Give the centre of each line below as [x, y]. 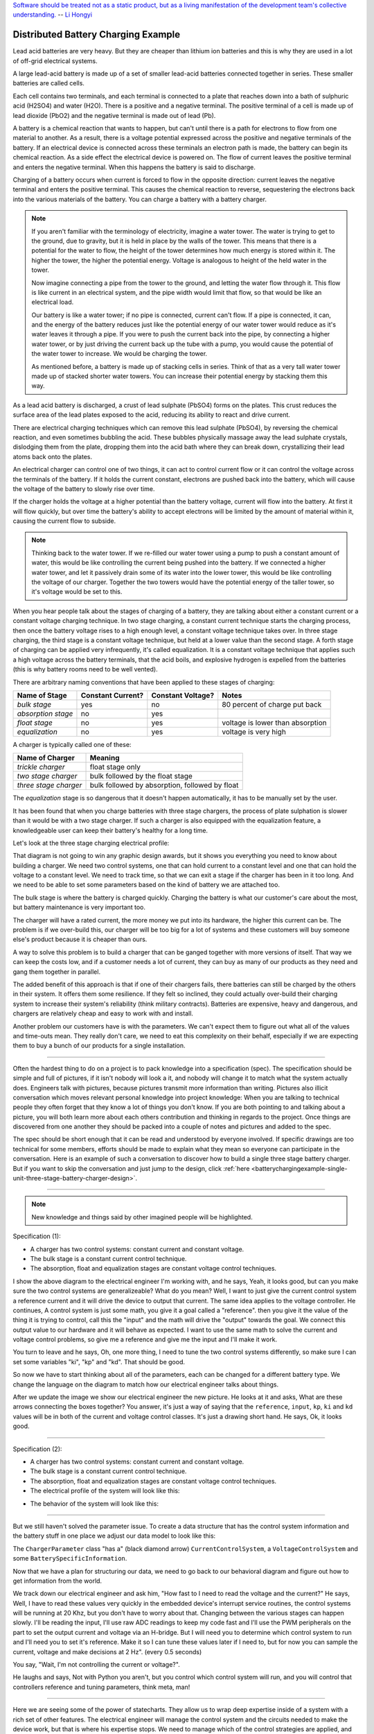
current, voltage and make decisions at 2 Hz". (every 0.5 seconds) [107, 1651]
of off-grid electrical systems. [55, 61]
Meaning [105, 758]
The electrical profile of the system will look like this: [105, 1491]
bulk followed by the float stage [141, 776]
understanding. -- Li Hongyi [53, 15]
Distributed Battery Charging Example [97, 35]
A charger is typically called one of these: [72, 744]
